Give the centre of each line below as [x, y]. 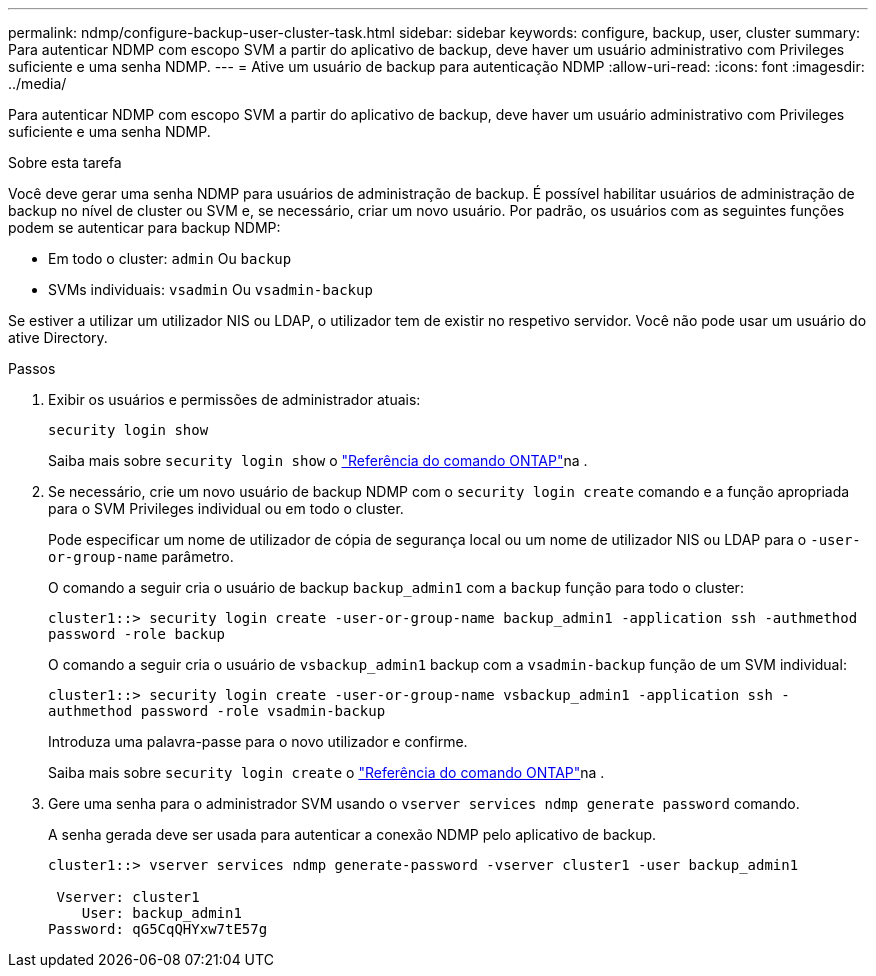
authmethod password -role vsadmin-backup [217, 711]
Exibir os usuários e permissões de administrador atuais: [234, 399]
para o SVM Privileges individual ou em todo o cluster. [226, 508]
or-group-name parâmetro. [141, 556]
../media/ [37, 83]
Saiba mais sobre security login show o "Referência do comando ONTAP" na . [318, 460]
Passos [32, 368]
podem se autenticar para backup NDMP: [144, 227]
